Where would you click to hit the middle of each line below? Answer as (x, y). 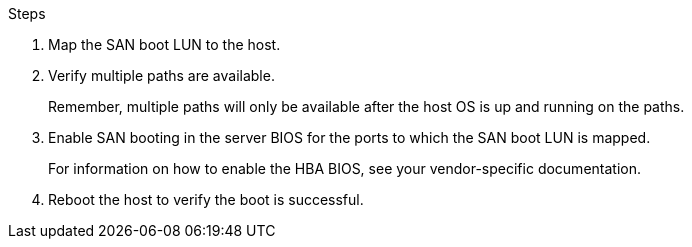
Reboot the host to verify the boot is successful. (206, 199)
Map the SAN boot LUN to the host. (164, 44)
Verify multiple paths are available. (161, 75)
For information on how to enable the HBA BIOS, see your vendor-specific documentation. (344, 168)
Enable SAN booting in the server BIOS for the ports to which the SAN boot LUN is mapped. (349, 137)
